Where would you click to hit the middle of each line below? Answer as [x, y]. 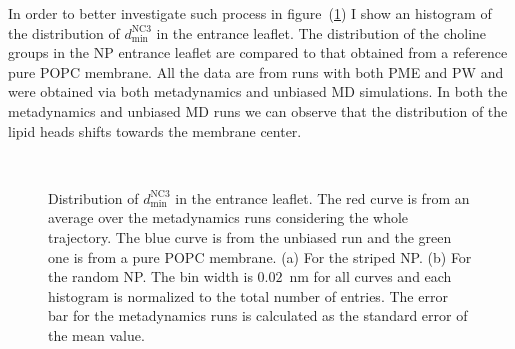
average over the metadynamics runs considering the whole [228, 217]
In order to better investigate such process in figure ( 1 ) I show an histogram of [250, 13]
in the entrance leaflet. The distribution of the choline [321, 32]
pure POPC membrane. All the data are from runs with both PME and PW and [256, 71]
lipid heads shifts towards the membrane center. [155, 130]
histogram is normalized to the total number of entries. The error [248, 295]
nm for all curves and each [370, 276]
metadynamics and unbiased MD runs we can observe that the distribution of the [258, 110]
